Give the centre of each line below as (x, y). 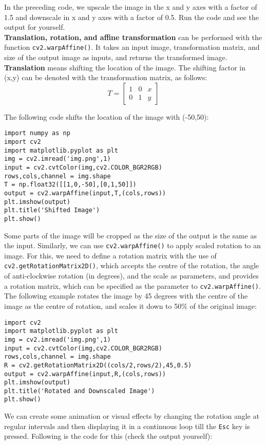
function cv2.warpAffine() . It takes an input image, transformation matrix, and (132, 47)
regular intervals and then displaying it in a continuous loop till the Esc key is (127, 426)
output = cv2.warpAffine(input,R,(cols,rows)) (85, 374)
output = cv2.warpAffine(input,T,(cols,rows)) (85, 193)
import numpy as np (37, 133)
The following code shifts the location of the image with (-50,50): (107, 116)
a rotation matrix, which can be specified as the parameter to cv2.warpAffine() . (132, 285)
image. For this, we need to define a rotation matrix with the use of (110, 255)
